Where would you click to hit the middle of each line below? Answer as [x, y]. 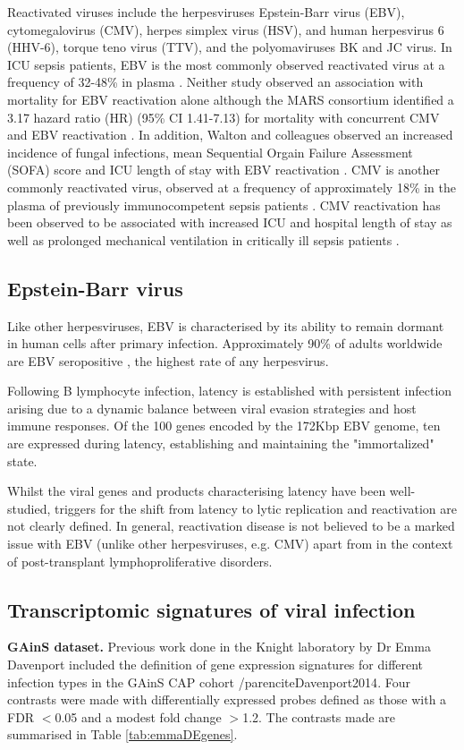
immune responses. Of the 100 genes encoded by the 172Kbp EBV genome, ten [224, 426]
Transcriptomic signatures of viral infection [211, 609]
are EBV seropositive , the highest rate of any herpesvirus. [168, 360]
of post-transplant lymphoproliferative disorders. [140, 561]
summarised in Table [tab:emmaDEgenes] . [122, 734]
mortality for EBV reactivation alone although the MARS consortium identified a [231, 99]
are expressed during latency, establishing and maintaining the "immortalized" [221, 443]
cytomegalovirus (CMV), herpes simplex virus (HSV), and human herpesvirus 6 [226, 29]
